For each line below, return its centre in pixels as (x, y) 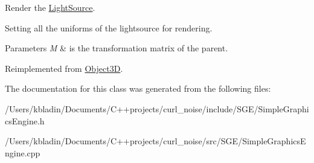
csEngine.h (25, 120)
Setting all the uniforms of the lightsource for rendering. (109, 27)
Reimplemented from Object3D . (64, 68)
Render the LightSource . (50, 7)
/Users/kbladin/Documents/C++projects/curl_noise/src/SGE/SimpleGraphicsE (155, 141)
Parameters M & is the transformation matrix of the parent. (117, 48)
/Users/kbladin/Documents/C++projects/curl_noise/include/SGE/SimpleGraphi (157, 108)
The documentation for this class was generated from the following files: (138, 88)
